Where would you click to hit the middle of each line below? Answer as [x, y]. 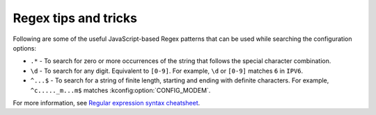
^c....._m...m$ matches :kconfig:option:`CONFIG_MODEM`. [120, 90]
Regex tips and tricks [75, 18]
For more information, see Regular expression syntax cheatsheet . [107, 103]
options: [25, 48]
